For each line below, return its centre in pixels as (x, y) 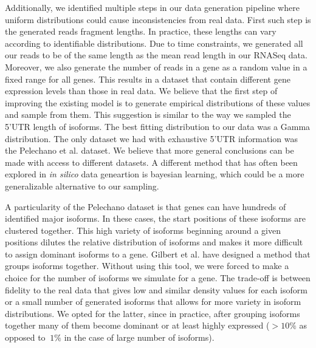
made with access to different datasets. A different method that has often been (151, 162)
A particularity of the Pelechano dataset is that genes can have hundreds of (146, 206)
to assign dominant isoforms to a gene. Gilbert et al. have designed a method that (158, 254)
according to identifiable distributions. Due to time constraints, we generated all (154, 43)
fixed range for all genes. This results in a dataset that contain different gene (148, 79)
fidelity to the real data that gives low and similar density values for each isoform (156, 289)
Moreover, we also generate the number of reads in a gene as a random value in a (156, 67)
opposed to (25, 337)
